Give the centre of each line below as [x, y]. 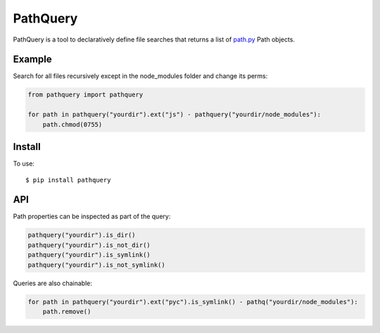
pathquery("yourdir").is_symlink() [89, 255]
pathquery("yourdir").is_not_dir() [89, 245]
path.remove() [67, 311]
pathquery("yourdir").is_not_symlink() [96, 265]
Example [32, 59]
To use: [24, 164]
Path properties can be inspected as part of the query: [92, 216]
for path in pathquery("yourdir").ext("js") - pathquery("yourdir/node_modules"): [175, 115]
